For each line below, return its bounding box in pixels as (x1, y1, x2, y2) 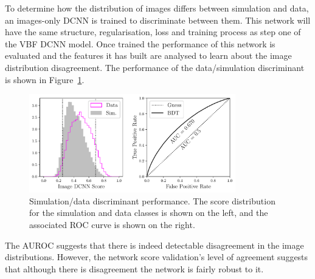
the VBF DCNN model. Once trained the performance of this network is (5, 37, 275, 50)
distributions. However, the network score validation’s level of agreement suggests (5, 250, 308, 263)
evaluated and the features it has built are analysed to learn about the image (5, 49, 292, 62)
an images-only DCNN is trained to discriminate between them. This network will (5, 13, 311, 26)
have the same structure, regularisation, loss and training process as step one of (5, 25, 301, 38)
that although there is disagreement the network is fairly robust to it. (5, 262, 264, 275)
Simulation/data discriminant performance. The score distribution (29, 194, 275, 207)
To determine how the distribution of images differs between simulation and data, (5, 2, 309, 14)
